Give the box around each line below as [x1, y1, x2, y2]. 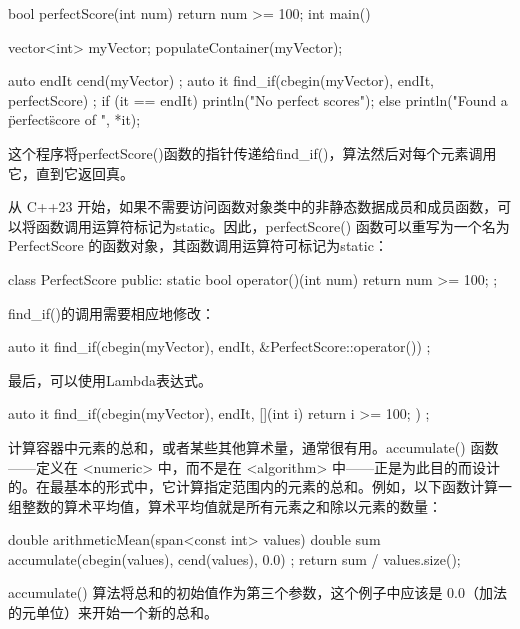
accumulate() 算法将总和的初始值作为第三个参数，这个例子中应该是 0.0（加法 [8, 582, 507, 603]
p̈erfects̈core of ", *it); [8, 109, 141, 130]
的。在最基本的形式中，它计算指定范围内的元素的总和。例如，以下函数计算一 [8, 476, 512, 497]
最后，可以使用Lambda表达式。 [8, 369, 212, 390]
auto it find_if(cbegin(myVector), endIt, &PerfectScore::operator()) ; [8, 336, 431, 357]
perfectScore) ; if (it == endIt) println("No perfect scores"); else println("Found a [8, 89, 508, 110]
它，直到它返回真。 [8, 162, 134, 183]
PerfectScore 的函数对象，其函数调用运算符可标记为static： [8, 235, 388, 256]
